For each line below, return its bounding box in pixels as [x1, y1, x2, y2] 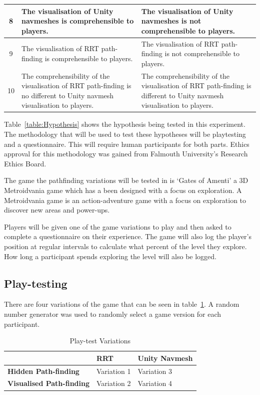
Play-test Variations [69, 335, 131, 346]
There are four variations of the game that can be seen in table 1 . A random [4, 299, 239, 309]
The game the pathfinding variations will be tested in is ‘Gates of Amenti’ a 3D [4, 175, 248, 185]
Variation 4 [137, 378, 172, 388]
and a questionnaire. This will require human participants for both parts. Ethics [4, 138, 249, 149]
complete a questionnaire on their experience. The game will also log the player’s [4, 231, 252, 242]
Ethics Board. [4, 158, 46, 168]
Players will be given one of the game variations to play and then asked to [4, 221, 231, 232]
